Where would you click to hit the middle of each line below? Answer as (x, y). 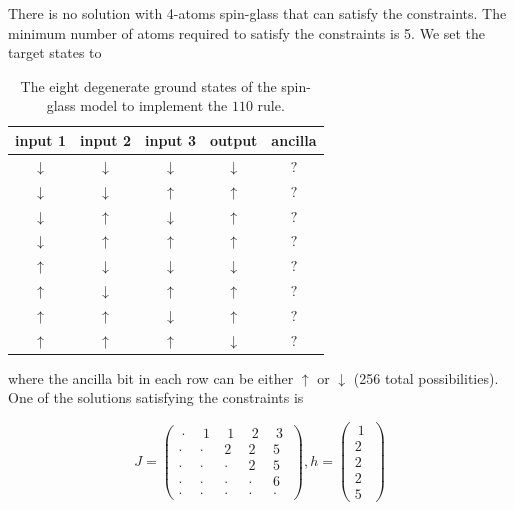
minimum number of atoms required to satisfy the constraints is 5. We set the (247, 32)
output (233, 139)
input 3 (170, 139)
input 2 (105, 139)
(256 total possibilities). (426, 377)
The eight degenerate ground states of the (148, 85)
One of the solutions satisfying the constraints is (156, 397)
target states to (55, 52)
